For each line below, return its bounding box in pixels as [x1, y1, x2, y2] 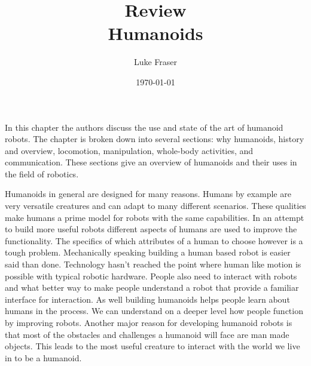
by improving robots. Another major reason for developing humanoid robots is [5, 316, 292, 328]
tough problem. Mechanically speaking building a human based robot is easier [5, 246, 291, 259]
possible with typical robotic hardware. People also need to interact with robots [5, 269, 297, 282]
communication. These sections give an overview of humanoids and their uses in [5, 156, 297, 168]
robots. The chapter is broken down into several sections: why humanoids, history [5, 133, 304, 145]
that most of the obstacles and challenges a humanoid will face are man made [5, 328, 289, 340]
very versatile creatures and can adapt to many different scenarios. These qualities [5, 199, 306, 212]
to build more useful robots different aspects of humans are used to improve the [5, 223, 297, 235]
